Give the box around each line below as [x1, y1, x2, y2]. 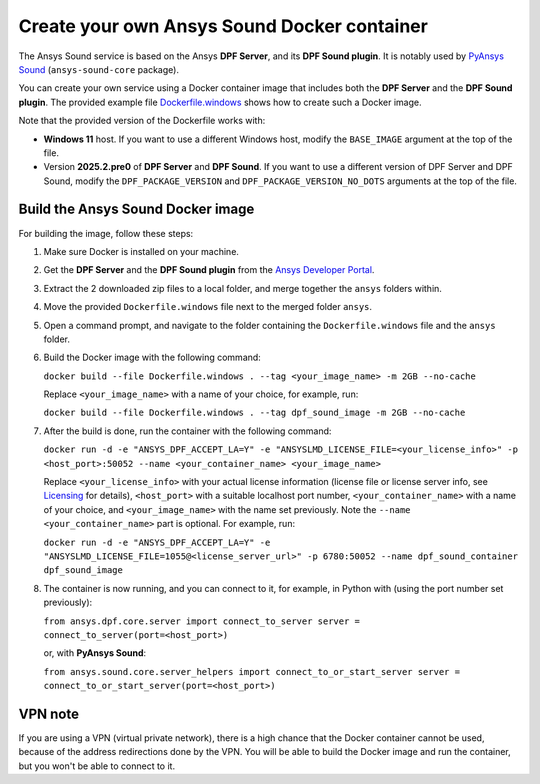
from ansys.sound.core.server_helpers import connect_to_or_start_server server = [43, 666, 460, 677]
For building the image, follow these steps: [18, 227, 194, 239]
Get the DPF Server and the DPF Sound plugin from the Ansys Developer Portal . [43, 264, 375, 276]
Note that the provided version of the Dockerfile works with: [18, 115, 266, 127]
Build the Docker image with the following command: [43, 351, 262, 364]
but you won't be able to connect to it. [18, 760, 175, 772]
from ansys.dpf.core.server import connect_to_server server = [43, 615, 360, 627]
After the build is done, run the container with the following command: [43, 425, 332, 437]
